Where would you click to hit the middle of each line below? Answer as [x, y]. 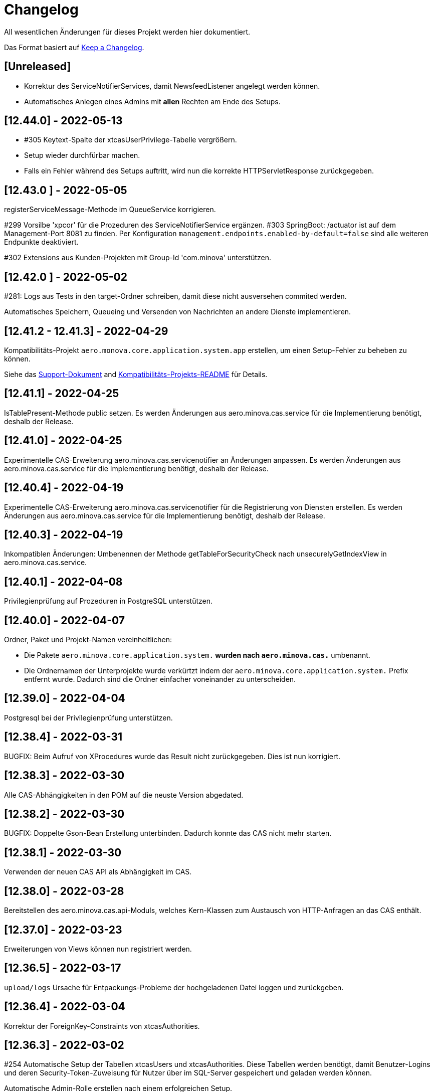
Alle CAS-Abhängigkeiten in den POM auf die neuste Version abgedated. [124, 795]
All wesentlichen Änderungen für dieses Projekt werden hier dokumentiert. [127, 32]
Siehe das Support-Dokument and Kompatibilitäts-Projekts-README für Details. [136, 374]
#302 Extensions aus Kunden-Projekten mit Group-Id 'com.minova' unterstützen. [138, 258]
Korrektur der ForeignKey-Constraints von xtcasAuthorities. [102, 1026]
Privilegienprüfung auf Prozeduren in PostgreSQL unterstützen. [108, 601]
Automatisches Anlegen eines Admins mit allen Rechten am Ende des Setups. [152, 101]
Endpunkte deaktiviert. [41, 242]
